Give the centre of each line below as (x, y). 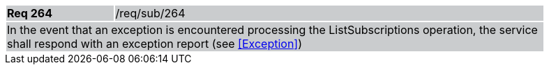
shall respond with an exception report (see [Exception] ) (155, 44)
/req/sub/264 (150, 13)
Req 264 (30, 13)
